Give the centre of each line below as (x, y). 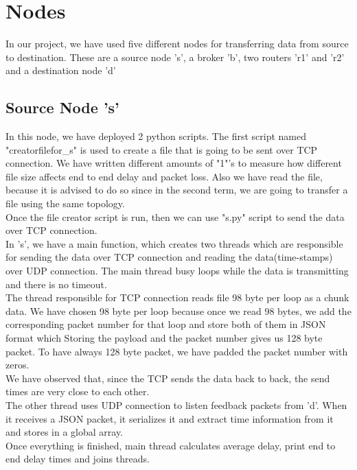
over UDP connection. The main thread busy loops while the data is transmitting (177, 271)
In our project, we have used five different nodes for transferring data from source (177, 44)
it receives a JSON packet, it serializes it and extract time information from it (170, 418)
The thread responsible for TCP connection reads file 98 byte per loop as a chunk (177, 297)
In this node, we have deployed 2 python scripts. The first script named (156, 136)
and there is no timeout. (56, 284)
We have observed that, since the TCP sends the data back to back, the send (168, 378)
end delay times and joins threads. (78, 459)
